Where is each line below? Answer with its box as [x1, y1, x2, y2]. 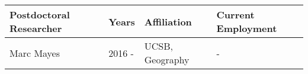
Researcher [9, 21, 62, 35]
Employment [216, 21, 277, 35]
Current [216, 8, 255, 21]
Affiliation [144, 14, 192, 28]
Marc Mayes [9, 46, 60, 60]
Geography [144, 53, 190, 66]
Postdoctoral [9, 8, 70, 21]
